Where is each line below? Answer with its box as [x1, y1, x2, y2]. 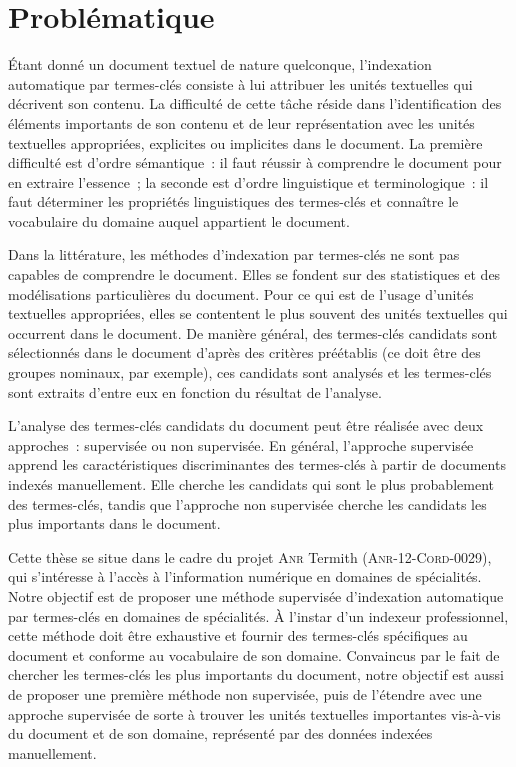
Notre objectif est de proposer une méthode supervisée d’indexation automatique [8, 585, 504, 606]
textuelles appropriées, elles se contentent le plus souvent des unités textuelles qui [8, 303, 508, 324]
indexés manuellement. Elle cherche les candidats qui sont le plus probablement [8, 474, 494, 494]
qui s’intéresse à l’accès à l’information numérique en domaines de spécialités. [8, 566, 482, 587]
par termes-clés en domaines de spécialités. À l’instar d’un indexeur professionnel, [8, 605, 509, 626]
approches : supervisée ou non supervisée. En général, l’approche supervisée [8, 434, 474, 455]
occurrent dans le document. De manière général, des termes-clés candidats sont [8, 322, 498, 343]
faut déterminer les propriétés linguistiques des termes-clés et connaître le [8, 191, 459, 212]
